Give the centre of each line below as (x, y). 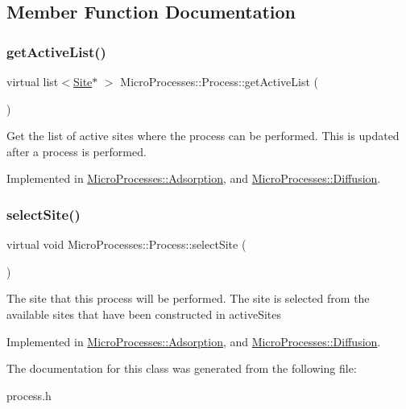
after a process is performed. (77, 151)
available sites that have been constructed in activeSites (144, 314)
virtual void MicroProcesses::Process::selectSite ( (126, 244)
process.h (29, 395)
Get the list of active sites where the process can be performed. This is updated (203, 136)
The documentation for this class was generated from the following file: (182, 368)
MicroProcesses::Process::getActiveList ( (220, 81)
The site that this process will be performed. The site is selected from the (188, 298)
